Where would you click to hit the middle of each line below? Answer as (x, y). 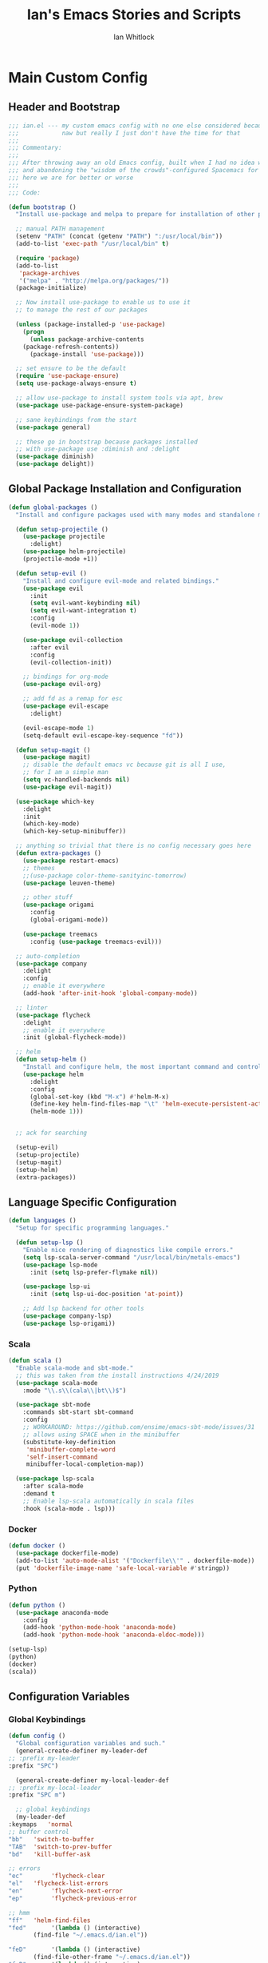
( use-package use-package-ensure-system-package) (99, 405)
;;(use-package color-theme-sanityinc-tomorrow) (105, 875)
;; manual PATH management (60, 229)
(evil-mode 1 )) (55, 626)
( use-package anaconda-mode (62, 1612)
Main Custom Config (78, 77)
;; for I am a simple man (66, 773)
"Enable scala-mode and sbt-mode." (75, 1368)
